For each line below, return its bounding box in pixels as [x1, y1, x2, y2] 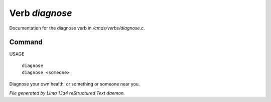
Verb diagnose [9, 7, 72, 18]
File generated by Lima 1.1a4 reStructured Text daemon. [9, 90, 125, 96]
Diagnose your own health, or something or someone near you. [9, 80, 140, 87]
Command [9, 38, 43, 46]
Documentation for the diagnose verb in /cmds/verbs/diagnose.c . [9, 25, 145, 31]
